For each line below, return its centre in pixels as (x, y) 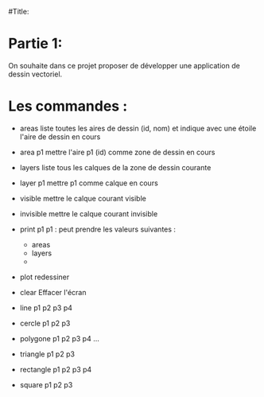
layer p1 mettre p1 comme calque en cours (89, 183)
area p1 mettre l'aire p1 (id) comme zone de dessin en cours (117, 152)
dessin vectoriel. (35, 74)
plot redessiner (45, 277)
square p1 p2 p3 (46, 384)
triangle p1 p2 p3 (47, 354)
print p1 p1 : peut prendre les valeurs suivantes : (98, 229)
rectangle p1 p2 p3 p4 (56, 369)
